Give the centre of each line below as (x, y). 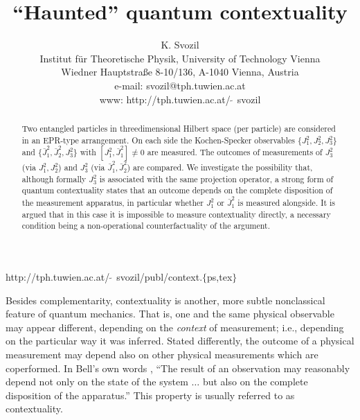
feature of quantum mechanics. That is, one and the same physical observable (170, 314)
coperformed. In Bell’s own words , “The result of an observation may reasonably (178, 368)
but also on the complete (255, 382)
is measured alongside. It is (287, 203)
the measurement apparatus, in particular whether (113, 203)
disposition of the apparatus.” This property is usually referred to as (150, 395)
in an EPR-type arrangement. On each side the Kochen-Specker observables (158, 140)
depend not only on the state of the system (97, 382)
